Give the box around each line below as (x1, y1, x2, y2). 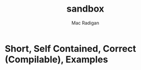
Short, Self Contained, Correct (5, 43, 136, 54)
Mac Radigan (72, 20, 99, 26)
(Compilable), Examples (5, 54, 108, 65)
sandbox (66, 3, 104, 15)
